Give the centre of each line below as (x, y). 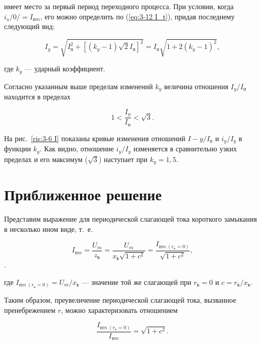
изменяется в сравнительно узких (185, 149)
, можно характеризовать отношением (119, 310)
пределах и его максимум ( (46, 159)
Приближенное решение (83, 194)
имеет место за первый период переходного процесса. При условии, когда (119, 6)
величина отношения (196, 86)
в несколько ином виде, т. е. (48, 229)
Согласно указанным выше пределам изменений (79, 86)
